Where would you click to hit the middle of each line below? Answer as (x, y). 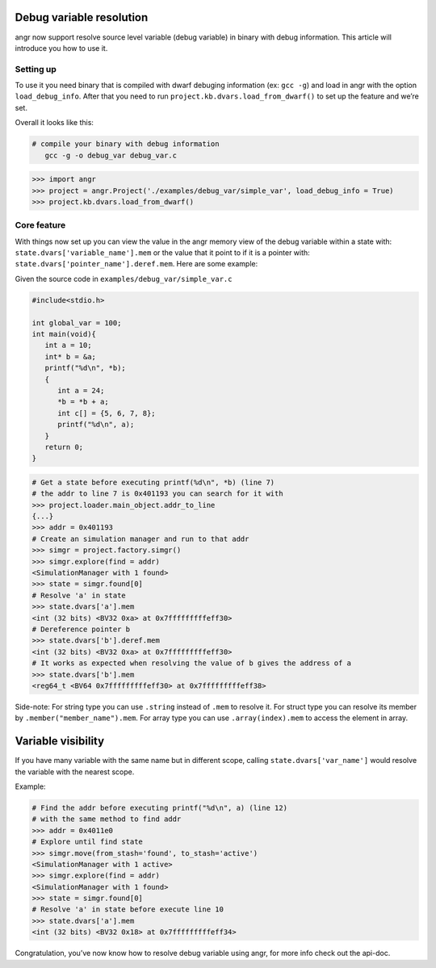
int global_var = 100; (77, 323)
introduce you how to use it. (61, 48)
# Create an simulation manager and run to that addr (140, 538)
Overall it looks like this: (55, 123)
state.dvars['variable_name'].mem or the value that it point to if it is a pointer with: (162, 253)
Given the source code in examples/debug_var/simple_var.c (124, 279)
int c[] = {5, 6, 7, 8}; (107, 413)
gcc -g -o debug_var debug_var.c (111, 155)
